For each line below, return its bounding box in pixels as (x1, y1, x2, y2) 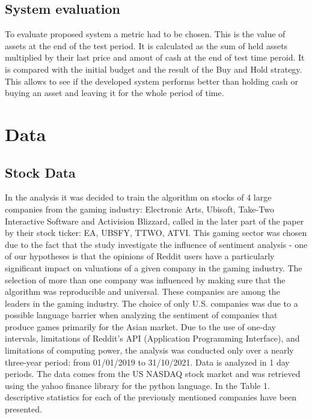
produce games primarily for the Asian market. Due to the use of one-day (5, 320, 276, 333)
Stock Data (5, 163, 76, 181)
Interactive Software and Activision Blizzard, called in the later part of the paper (5, 214, 304, 227)
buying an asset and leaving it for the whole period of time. (5, 86, 224, 99)
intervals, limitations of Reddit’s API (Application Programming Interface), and (5, 332, 300, 345)
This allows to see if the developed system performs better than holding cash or (5, 74, 298, 87)
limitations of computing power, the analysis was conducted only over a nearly (5, 344, 294, 357)
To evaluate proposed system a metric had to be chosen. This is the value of (5, 28, 286, 40)
